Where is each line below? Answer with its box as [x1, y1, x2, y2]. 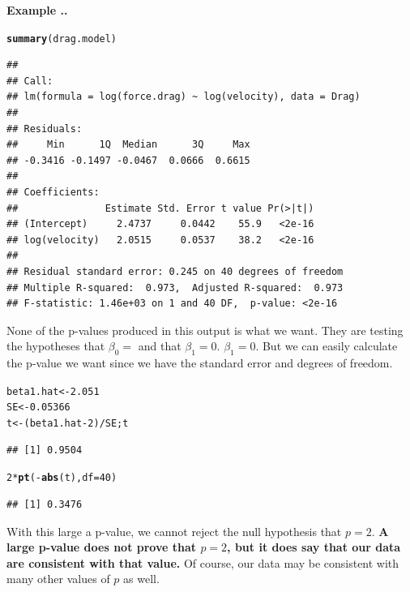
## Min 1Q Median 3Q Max [6, 139, 250, 151]
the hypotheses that [6, 337, 105, 354]
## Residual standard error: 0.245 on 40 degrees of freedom [6, 265, 344, 277]
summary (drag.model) [6, 32, 117, 45]
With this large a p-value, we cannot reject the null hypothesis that [6, 522, 342, 539]
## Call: [6, 75, 53, 87]
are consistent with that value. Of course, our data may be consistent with [6, 554, 399, 571]
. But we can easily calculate [255, 337, 398, 354]
